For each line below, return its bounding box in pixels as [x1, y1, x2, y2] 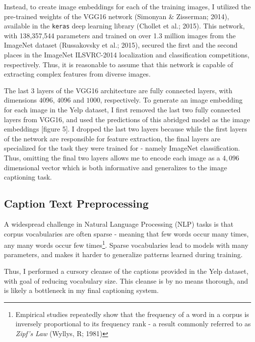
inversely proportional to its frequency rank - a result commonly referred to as [15, 318, 251, 329]
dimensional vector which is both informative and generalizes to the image [4, 162, 227, 172]
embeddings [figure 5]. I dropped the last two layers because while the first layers [4, 124, 247, 134]
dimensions [4, 95, 37, 105]
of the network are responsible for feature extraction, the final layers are [4, 133, 221, 143]
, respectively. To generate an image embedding [100, 95, 243, 105]
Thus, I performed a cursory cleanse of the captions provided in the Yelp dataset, [4, 265, 249, 276]
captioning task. [4, 172, 52, 182]
